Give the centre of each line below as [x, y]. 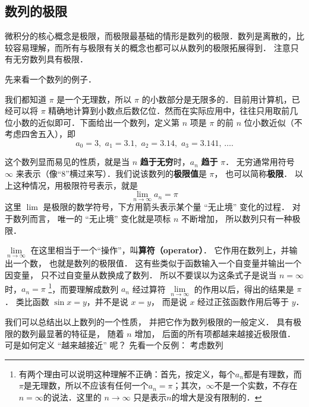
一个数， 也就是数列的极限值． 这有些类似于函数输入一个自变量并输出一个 [157, 263]
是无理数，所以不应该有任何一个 [86, 385]
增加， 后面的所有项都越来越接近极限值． [215, 333]
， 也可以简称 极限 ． [253, 173]
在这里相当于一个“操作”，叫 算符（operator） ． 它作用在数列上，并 [160, 250]
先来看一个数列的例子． [51, 79]
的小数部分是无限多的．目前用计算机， [217, 99]
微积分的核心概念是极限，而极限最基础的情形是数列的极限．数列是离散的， [150, 36]
